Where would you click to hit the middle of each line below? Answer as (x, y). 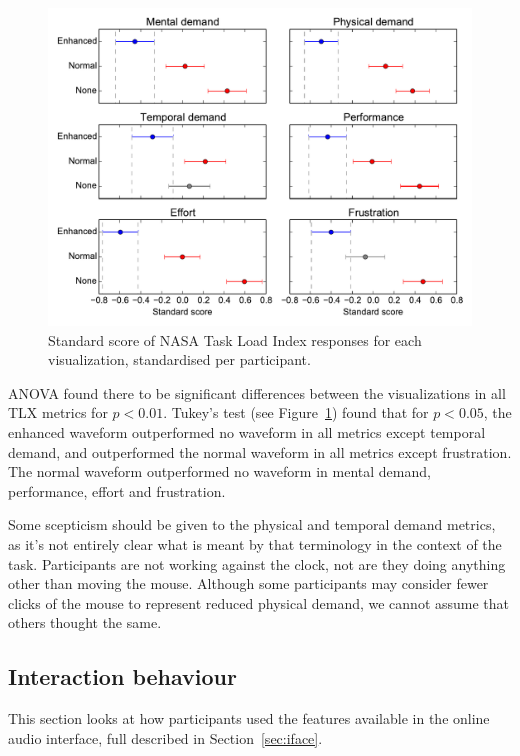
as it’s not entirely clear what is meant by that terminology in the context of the (255, 543)
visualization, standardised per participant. (179, 359)
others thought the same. (85, 622)
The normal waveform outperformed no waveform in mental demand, (219, 471)
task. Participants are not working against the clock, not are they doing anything (257, 563)
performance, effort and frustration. (117, 490)
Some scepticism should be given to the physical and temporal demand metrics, (252, 524)
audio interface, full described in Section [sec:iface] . (165, 737)
